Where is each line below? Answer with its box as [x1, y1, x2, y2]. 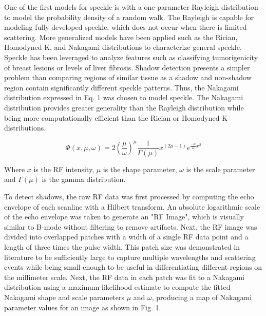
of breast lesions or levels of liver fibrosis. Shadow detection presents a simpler [4, 62, 250, 72]
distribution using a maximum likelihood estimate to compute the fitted [4, 282, 231, 292]
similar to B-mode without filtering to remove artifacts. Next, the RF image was [4, 221, 257, 232]
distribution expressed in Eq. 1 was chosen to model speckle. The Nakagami [4, 92, 243, 103]
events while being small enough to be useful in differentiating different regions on [4, 262, 262, 272]
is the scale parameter [186, 163, 255, 174]
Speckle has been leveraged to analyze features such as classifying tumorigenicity [4, 51, 258, 62]
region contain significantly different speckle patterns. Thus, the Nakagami [4, 82, 239, 92]
